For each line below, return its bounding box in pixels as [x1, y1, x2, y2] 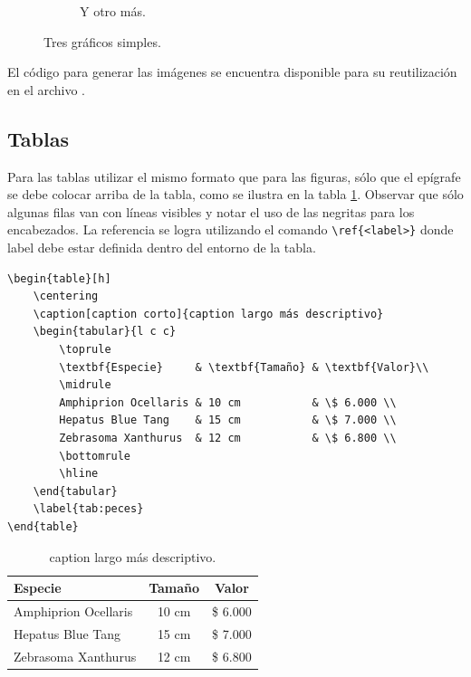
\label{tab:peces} [33, 502, 144, 516]
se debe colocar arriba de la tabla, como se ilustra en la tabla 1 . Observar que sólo [7, 185, 464, 204]
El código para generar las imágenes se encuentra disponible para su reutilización [7, 62, 457, 81]
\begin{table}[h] [7, 272, 111, 285]
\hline [59, 467, 99, 481]
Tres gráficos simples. [43, 32, 161, 51]
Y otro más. [80, 2, 146, 20]
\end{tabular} [33, 484, 118, 498]
